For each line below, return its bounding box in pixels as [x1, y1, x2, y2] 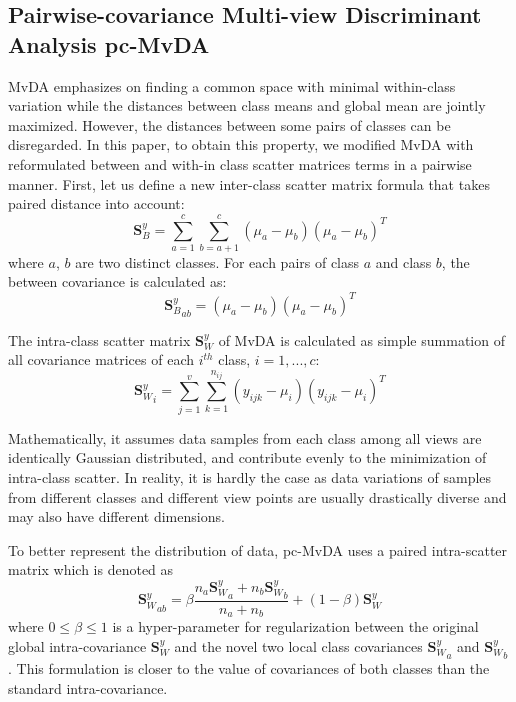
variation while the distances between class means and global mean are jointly [8, 95, 486, 116]
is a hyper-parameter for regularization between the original [112, 616, 479, 637]
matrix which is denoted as [8, 559, 174, 580]
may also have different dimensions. [8, 506, 225, 527]
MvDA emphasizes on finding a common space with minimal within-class [8, 75, 456, 96]
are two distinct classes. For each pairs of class [75, 251, 360, 272]
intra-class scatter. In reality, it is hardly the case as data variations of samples [8, 466, 492, 487]
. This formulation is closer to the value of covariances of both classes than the [8, 658, 490, 679]
